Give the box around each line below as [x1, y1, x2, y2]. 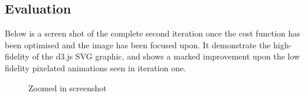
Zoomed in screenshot [28, 81, 107, 94]
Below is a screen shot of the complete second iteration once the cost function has [5, 27, 300, 39]
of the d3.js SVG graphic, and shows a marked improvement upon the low [32, 50, 300, 62]
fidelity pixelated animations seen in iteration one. [5, 61, 186, 74]
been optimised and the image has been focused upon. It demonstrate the [5, 38, 271, 51]
